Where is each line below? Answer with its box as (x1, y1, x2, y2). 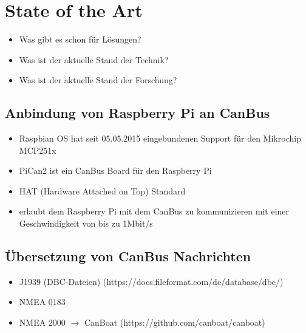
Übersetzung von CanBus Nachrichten (5, 247, 251, 266)
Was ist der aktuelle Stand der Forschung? (19, 74, 177, 86)
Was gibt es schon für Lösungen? (19, 33, 141, 46)
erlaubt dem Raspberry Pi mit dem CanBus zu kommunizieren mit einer (19, 205, 290, 218)
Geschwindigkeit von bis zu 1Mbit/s (19, 217, 153, 230)
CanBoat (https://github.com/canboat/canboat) (84, 316, 265, 329)
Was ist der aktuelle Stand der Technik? (19, 53, 169, 66)
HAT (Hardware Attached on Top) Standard (19, 184, 186, 197)
